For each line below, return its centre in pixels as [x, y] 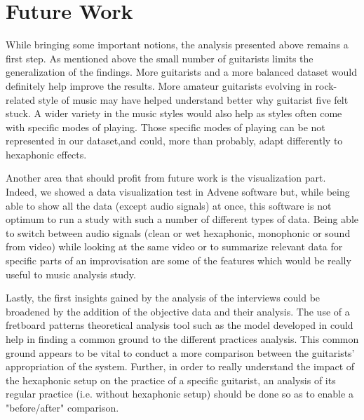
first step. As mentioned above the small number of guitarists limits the [160, 58]
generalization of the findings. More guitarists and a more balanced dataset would [181, 72]
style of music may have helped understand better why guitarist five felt [193, 99]
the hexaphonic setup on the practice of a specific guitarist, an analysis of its [171, 380]
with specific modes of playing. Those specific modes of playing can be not [166, 127]
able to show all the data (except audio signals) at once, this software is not [169, 205]
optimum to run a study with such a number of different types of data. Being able [182, 219]
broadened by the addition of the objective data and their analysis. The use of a [178, 311]
